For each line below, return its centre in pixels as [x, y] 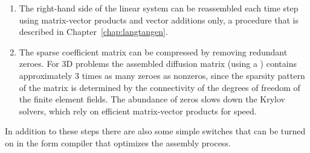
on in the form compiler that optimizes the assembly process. [118, 142]
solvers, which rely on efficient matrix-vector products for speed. [138, 111]
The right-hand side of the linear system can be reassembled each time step [159, 8]
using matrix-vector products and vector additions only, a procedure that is [159, 20]
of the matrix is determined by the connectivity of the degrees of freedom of [160, 87]
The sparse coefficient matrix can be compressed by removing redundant [153, 52]
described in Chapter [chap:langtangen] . [93, 32]
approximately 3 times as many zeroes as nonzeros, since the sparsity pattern [162, 75]
